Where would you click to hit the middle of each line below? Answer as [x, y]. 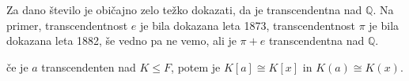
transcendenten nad [89, 66]
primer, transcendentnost [67, 25]
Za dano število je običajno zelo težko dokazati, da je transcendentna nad [184, 9]
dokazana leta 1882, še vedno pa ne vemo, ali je [121, 40]
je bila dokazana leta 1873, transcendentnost [248, 25]
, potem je [196, 66]
